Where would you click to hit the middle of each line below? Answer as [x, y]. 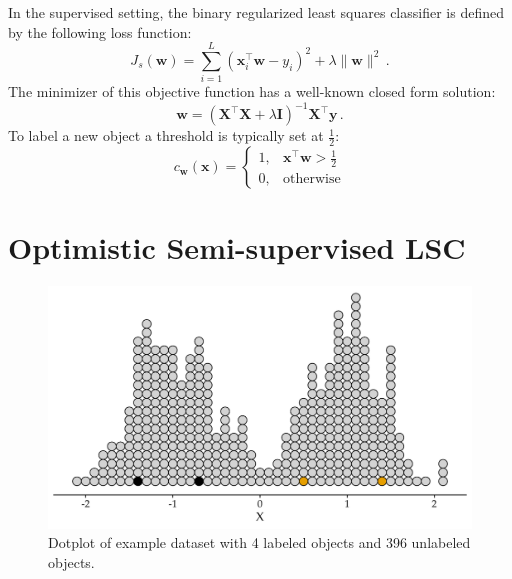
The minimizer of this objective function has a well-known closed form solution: [252, 91]
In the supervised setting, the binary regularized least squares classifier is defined [256, 12]
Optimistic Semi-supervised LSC [237, 247]
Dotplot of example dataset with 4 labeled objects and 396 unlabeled [259, 542]
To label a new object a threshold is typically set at [166, 135]
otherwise [312, 178]
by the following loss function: [100, 31]
